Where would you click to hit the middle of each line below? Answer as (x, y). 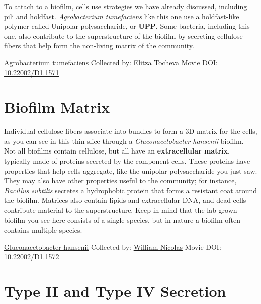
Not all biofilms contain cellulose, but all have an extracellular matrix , (117, 151)
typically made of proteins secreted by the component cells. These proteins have (127, 161)
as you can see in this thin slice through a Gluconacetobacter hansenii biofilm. (124, 141)
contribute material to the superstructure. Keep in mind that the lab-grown (121, 210)
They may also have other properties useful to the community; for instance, (120, 180)
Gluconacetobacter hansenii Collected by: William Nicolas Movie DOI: (113, 246)
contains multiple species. (43, 230)
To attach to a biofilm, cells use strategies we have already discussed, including (126, 6)
